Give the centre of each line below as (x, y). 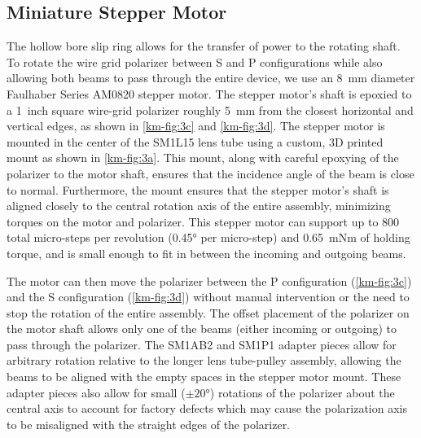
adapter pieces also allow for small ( (96, 392)
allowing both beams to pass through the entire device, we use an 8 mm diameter (211, 78)
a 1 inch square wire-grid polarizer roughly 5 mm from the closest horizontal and (210, 109)
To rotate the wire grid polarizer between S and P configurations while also (195, 61)
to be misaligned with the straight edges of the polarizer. (149, 424)
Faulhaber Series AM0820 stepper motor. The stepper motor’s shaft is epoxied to (209, 93)
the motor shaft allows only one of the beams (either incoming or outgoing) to (202, 328)
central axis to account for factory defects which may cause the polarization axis (207, 408)
